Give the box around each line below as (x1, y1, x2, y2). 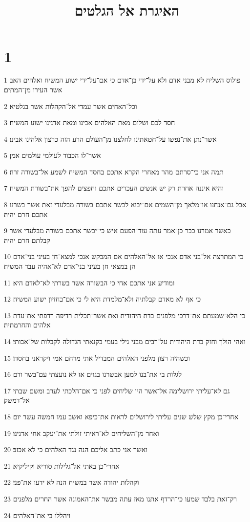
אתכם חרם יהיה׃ (4, 209, 48, 219)
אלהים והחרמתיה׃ (4, 320, 51, 330)
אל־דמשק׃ (4, 395, 30, 405)
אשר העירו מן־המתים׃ (4, 84, 62, 94)
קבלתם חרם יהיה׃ (4, 235, 50, 245)
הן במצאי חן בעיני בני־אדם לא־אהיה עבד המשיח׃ (4, 261, 136, 271)
